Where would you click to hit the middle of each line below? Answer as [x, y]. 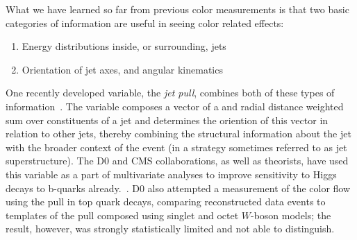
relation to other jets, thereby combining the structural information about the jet [178, 134]
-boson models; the [291, 215]
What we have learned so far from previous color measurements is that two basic [177, 9]
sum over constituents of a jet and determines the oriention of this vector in [167, 120]
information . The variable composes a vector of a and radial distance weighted [175, 106]
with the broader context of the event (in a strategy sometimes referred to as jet [176, 147]
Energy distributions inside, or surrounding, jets [124, 46]
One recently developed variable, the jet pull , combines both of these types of [170, 93]
